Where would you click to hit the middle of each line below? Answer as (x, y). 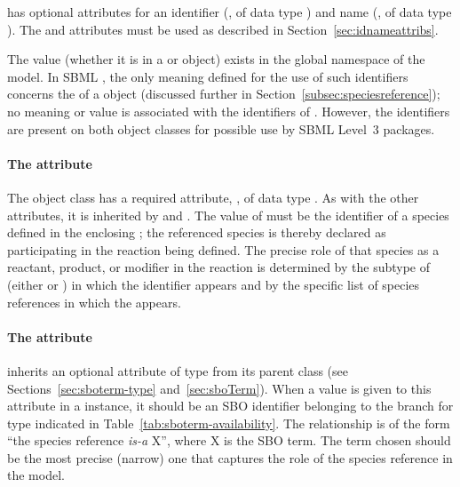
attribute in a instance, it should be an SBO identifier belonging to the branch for (230, 406)
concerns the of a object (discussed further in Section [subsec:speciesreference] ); (224, 94)
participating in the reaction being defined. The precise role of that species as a (223, 249)
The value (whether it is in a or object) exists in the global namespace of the (216, 59)
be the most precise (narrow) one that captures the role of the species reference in (230, 457)
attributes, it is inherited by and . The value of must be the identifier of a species (228, 215)
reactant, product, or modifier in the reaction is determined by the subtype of (219, 267)
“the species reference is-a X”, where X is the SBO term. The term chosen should (229, 440)
